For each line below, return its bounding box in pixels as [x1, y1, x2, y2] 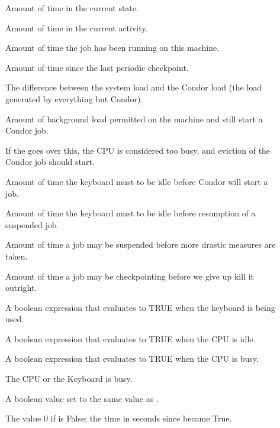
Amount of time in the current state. [5, 2, 139, 14]
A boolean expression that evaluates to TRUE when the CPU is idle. [5, 332, 256, 345]
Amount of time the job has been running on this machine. [5, 41, 220, 54]
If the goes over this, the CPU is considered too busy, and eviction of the [5, 144, 271, 156]
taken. [5, 249, 28, 262]
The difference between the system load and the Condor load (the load [5, 81, 262, 93]
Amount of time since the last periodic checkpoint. [5, 61, 189, 73]
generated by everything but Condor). [5, 92, 143, 105]
